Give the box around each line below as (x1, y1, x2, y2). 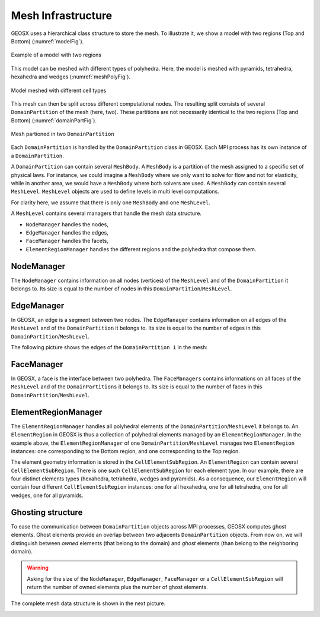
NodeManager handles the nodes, (25, 220, 109, 228)
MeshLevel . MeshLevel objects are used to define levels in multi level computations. (11, 188, 219, 195)
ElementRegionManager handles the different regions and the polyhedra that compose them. (25, 245, 257, 252)
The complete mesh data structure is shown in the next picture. (11, 600, 166, 607)
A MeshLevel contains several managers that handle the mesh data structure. (11, 210, 201, 217)
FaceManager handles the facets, (25, 238, 109, 245)
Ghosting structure (11, 507, 83, 517)
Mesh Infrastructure (11, 9, 113, 22)
